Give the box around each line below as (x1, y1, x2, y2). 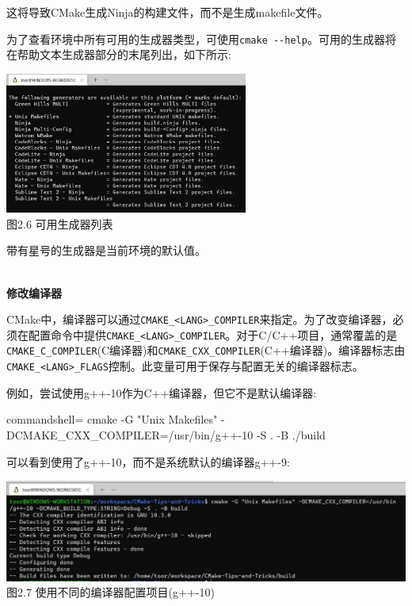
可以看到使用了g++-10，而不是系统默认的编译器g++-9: (6, 453, 290, 470)
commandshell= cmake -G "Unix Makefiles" (6, 411, 218, 428)
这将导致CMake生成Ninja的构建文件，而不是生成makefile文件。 (6, 4, 329, 20)
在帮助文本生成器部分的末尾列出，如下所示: (6, 46, 231, 63)
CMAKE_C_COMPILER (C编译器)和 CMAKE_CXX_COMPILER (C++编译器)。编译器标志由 (6, 342, 406, 359)
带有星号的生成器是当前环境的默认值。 (6, 242, 206, 259)
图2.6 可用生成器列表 (6, 215, 113, 232)
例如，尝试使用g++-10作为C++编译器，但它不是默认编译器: (6, 384, 317, 401)
